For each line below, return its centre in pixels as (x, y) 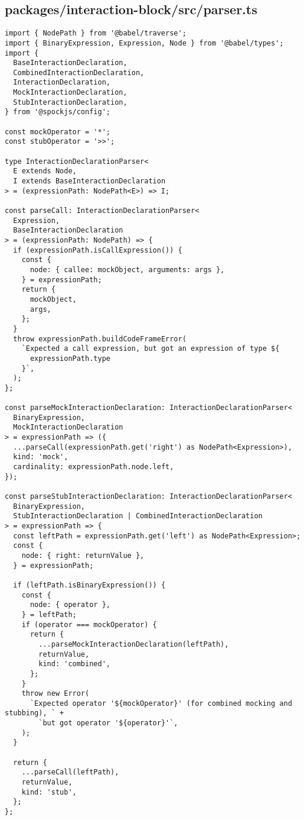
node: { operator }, (70, 605)
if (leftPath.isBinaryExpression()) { (89, 585)
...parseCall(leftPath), (70, 772)
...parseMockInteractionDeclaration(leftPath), (134, 644)
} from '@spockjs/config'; (58, 112)
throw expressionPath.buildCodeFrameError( (100, 339)
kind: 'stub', (49, 792)
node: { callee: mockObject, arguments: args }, (127, 269)
